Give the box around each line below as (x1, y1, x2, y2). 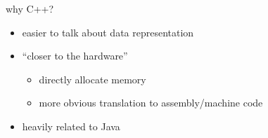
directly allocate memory (39, 71, 146, 86)
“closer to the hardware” (22, 48, 128, 63)
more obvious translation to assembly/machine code (39, 95, 263, 110)
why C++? (6, 1, 54, 15)
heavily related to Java (22, 118, 120, 133)
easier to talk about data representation (22, 25, 194, 39)
